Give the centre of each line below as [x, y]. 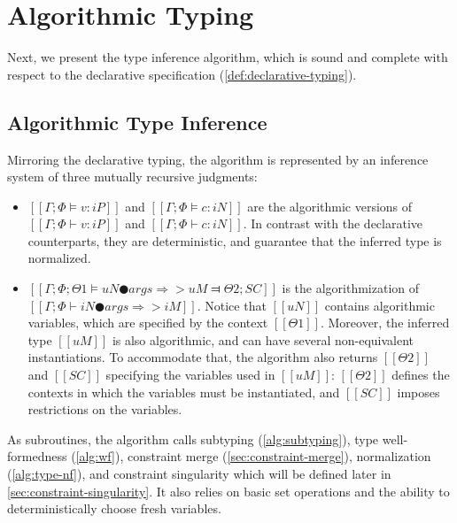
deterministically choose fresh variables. [114, 508]
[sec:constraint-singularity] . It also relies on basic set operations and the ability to [228, 491]
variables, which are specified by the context [148, 323]
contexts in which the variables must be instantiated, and [184, 392]
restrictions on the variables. [105, 409]
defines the [421, 375]
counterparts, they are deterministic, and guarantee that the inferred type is [235, 240]
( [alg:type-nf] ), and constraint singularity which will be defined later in [199, 474]
